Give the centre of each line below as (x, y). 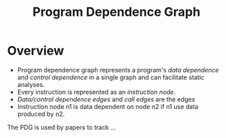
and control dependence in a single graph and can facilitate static (111, 77)
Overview (36, 51)
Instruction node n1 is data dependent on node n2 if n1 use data (108, 106)
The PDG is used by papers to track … (62, 127)
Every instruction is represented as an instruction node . (96, 92)
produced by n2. (41, 114)
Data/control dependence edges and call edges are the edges (106, 99)
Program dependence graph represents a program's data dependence (118, 70)
